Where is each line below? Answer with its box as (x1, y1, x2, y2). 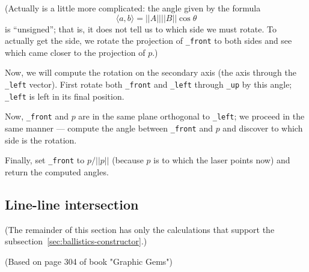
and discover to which (222, 122, 303, 134)
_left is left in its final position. (5, 89, 124, 102)
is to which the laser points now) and (153, 154, 290, 166)
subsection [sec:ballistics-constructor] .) (5, 235, 147, 247)
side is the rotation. (5, 133, 77, 146)
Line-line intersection (5, 195, 139, 213)
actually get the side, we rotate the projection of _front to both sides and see (5, 34, 292, 47)
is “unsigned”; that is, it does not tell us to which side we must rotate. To (5, 22, 277, 35)
